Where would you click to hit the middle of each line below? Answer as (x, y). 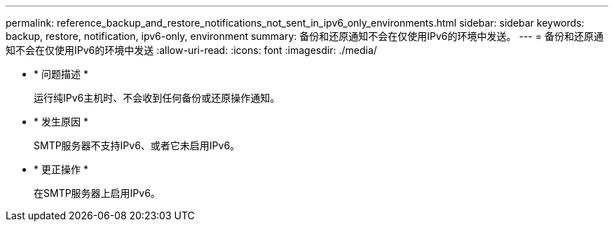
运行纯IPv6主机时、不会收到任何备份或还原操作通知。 (157, 98)
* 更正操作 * (61, 169)
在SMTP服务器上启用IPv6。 (97, 193)
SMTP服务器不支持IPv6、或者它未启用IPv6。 (137, 145)
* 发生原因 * (61, 122)
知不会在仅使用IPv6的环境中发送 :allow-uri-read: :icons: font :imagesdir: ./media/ (191, 50)
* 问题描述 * (61, 74)
